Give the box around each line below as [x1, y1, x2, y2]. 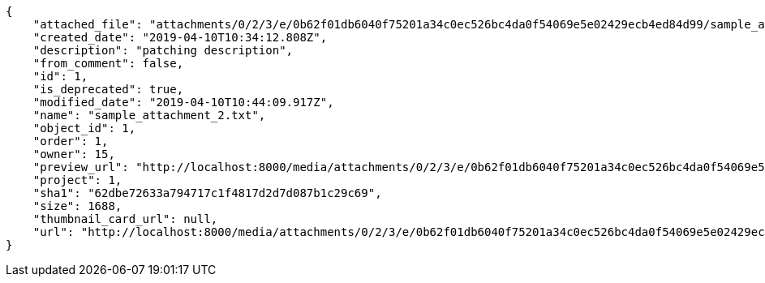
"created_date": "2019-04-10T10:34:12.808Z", [32, 31, 328, 44]
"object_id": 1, [32, 122, 136, 135]
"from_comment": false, [32, 57, 184, 70]
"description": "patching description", [32, 44, 294, 57]
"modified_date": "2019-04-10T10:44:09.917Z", [32, 96, 334, 109]
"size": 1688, [32, 199, 122, 212]
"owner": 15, [32, 148, 115, 161]
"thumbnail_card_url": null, [32, 212, 218, 225]
